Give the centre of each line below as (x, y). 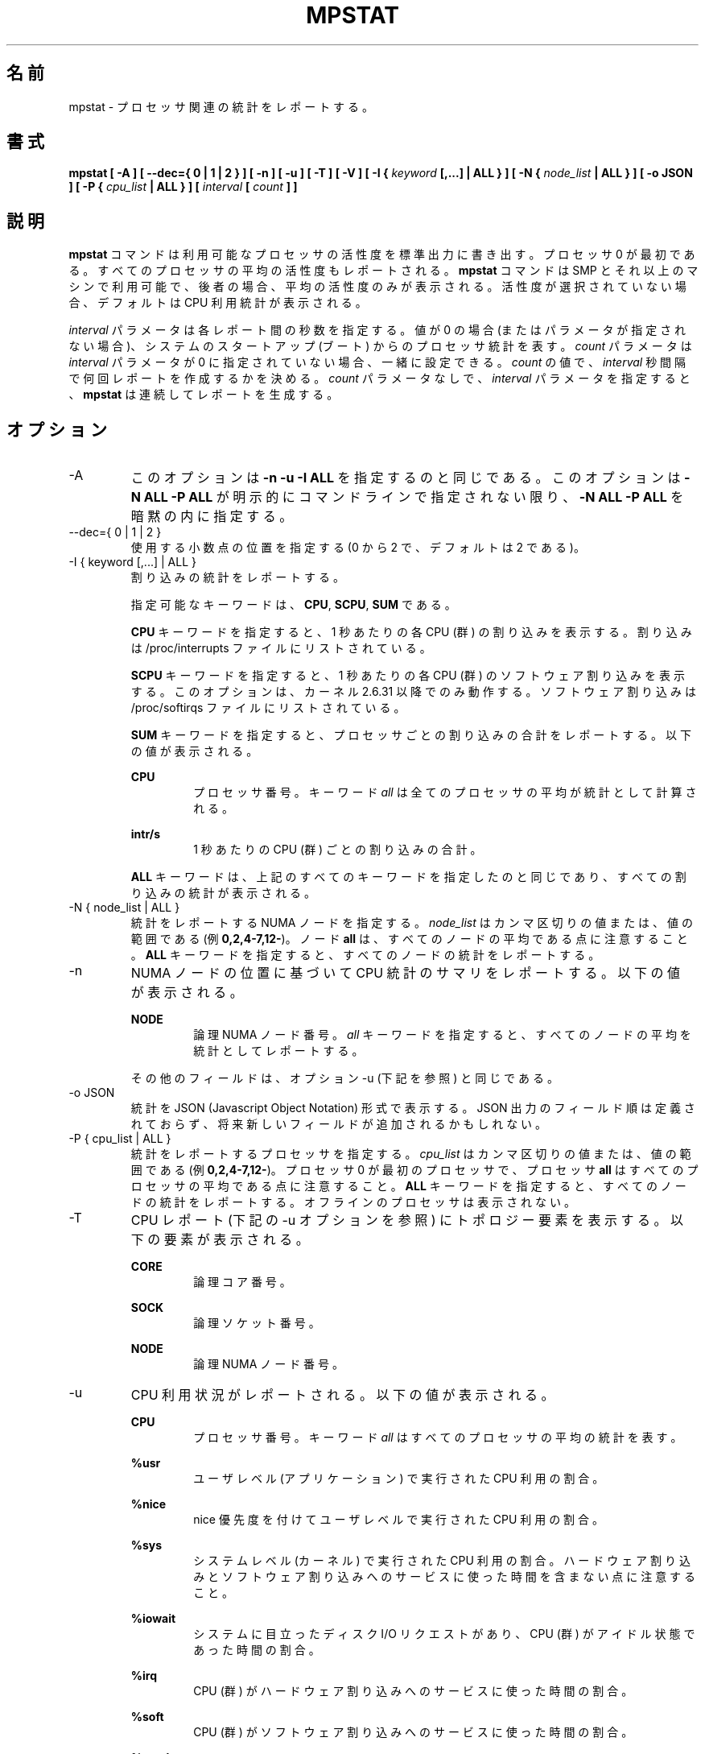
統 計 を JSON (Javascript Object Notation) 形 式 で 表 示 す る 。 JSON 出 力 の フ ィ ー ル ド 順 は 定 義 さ (413, 1108)
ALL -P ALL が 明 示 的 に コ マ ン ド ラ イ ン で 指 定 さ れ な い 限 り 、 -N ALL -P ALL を (414, 497)
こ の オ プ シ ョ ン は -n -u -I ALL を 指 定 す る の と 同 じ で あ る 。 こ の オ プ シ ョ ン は (406, 478)
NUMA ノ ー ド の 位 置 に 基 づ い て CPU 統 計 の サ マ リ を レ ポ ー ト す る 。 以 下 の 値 (406, 973)
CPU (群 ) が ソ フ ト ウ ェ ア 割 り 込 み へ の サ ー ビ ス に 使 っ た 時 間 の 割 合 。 (413, 1732)
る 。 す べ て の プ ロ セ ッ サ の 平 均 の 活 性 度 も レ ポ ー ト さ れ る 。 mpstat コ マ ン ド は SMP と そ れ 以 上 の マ (383, 271)
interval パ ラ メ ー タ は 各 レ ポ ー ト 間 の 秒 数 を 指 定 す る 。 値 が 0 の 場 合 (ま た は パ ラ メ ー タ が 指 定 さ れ (377, 330)
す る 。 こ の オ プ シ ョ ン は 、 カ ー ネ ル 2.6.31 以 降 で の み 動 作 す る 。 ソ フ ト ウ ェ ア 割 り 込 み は (413, 692)
